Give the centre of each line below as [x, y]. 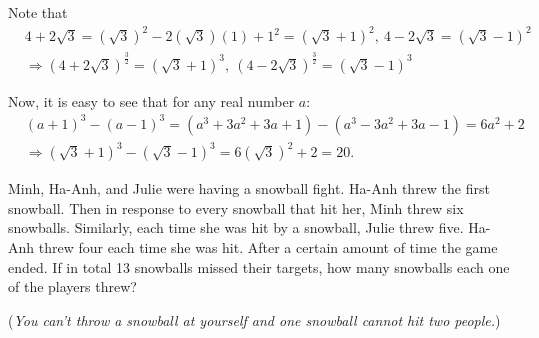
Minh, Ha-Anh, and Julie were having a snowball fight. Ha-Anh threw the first [249, 188]
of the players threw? [72, 286]
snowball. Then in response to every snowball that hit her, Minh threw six [236, 207]
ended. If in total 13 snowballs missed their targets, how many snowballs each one [259, 266]
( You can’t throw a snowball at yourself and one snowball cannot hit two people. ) [254, 319]
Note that [38, 12]
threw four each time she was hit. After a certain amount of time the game [268, 246]
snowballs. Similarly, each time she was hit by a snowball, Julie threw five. [236, 227]
